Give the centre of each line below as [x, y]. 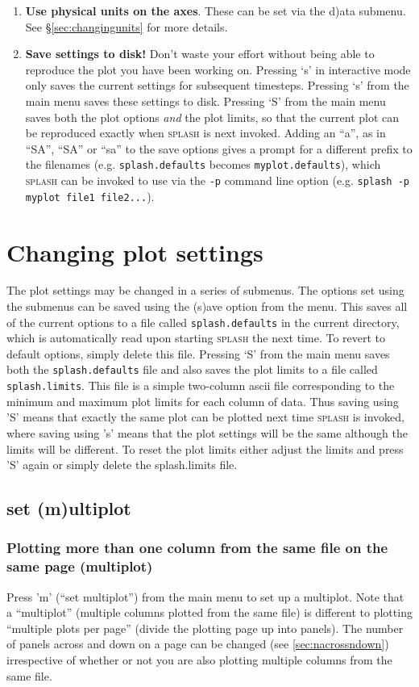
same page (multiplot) [80, 566]
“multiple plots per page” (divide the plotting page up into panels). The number [205, 628]
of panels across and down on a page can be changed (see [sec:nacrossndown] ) [198, 644]
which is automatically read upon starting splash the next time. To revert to [196, 338]
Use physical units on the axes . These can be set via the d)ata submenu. [216, 10]
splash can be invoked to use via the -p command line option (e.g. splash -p [217, 180]
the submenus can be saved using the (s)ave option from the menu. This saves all [207, 306]
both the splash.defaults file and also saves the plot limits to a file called [192, 369]
